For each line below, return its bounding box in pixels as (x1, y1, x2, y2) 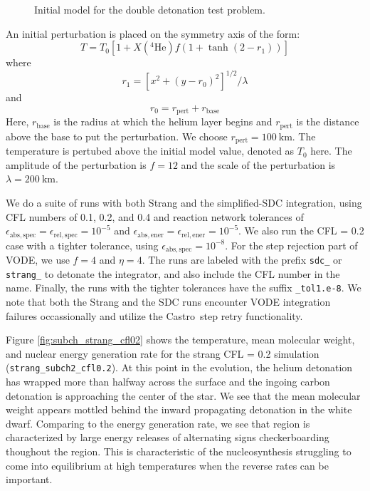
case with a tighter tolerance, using (6, 237, 159, 252)
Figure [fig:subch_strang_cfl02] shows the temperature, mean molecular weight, (6, 332, 355, 347)
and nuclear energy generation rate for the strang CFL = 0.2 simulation (6, 346, 319, 361)
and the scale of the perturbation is (181, 157, 336, 172)
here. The (310, 143, 352, 158)
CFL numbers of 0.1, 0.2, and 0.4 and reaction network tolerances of (6, 209, 304, 224)
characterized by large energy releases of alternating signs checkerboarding (6, 430, 329, 445)
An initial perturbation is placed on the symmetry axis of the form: (6, 26, 300, 41)
